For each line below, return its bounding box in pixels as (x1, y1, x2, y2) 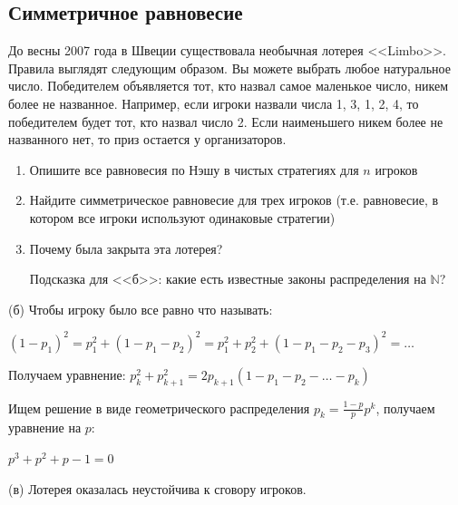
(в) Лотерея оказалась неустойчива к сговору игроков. (8, 479, 307, 498)
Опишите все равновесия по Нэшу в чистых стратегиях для (29, 160, 359, 179)
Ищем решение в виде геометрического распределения (8, 398, 310, 417)
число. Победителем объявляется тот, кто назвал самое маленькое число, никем (8, 76, 449, 95)
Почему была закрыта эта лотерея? (29, 238, 223, 257)
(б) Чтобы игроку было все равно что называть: (8, 299, 273, 318)
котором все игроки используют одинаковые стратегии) (29, 208, 336, 227)
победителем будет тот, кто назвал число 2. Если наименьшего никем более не (8, 112, 443, 131)
